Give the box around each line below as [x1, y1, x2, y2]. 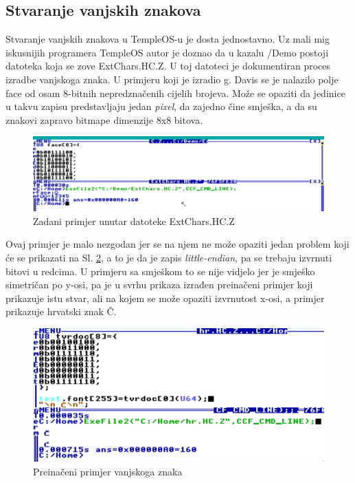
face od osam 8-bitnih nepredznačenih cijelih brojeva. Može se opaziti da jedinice [5, 85, 345, 100]
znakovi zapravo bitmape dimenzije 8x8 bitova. [5, 112, 203, 127]
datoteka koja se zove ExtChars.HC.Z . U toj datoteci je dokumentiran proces [5, 58, 331, 73]
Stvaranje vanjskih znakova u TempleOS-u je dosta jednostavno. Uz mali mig [5, 32, 330, 46]
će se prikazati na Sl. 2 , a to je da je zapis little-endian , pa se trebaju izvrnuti [5, 250, 332, 264]
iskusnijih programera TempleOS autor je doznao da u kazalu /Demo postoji [5, 45, 329, 59]
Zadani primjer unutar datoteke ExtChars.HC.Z [33, 213, 235, 228]
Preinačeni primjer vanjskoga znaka [33, 464, 183, 478]
